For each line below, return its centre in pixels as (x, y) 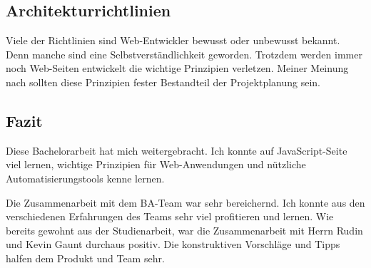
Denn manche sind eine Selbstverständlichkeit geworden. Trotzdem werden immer (184, 54)
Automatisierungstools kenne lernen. (85, 178)
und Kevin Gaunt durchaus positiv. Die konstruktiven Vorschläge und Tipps (173, 244)
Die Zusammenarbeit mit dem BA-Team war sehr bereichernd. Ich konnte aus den (185, 202)
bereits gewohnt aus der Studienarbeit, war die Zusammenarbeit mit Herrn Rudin (184, 230)
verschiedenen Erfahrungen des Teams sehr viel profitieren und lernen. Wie (170, 216)
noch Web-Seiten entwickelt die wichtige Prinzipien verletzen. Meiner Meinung (177, 68)
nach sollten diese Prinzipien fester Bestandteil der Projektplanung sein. (163, 82)
